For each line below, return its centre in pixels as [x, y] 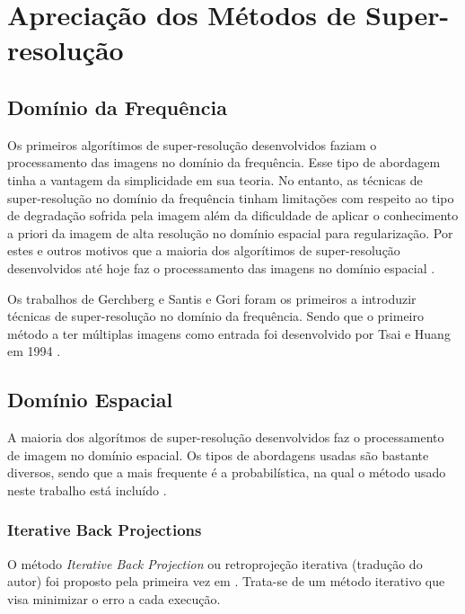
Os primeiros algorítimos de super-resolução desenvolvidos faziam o [192, 144]
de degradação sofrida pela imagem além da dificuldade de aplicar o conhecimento [233, 215]
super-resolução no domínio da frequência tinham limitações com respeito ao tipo [231, 197]
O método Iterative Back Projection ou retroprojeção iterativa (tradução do [215, 563]
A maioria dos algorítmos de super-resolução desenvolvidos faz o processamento [226, 437]
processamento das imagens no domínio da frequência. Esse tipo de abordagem [224, 162]
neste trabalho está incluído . [87, 489]
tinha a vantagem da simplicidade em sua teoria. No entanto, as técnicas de [215, 179]
